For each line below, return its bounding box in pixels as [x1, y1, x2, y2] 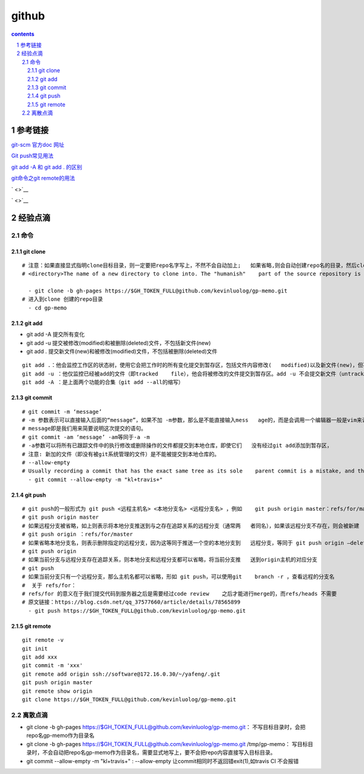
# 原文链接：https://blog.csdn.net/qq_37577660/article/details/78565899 [22, 599, 241, 606]
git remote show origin [22, 687, 93, 695]
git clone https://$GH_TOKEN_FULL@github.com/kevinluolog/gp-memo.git [22, 696, 237, 703]
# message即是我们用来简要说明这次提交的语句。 [22, 425, 147, 432]
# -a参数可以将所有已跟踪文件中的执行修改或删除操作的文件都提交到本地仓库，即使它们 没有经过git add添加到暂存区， [22, 442, 332, 449]
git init [22, 645, 48, 652]
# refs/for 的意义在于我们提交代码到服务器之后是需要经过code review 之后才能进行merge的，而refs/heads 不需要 [22, 590, 337, 597]
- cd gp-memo [28, 304, 67, 311]
